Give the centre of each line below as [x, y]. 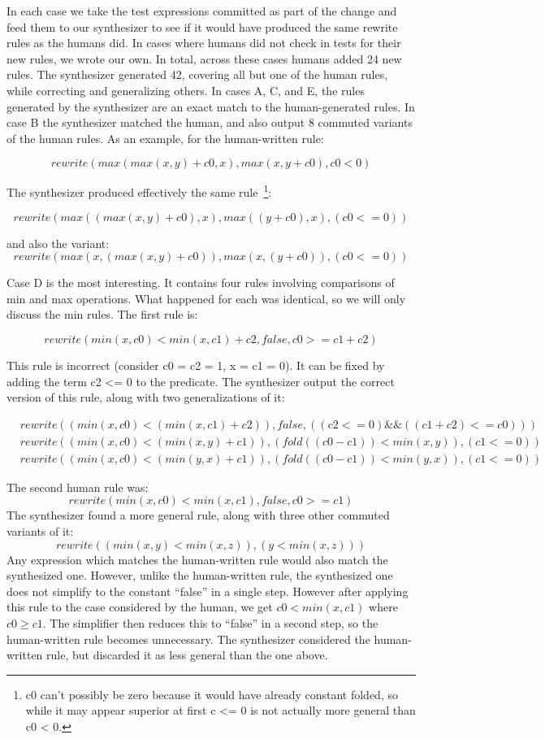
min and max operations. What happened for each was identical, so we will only [206, 298]
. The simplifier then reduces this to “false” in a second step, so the [210, 623]
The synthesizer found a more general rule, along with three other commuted [198, 515]
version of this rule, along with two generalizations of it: [146, 397]
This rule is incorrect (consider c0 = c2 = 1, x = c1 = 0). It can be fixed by [196, 365]
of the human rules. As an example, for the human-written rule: [165, 138]
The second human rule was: [78, 487]
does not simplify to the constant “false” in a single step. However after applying [208, 591]
